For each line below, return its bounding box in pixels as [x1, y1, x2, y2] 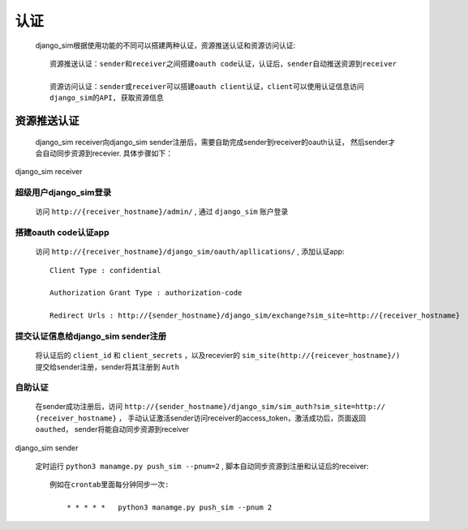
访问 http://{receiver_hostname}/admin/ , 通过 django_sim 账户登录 [35, 207, 289, 216]
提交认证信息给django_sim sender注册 [15, 331, 167, 342]
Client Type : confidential [49, 266, 161, 275]
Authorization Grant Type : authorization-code [49, 288, 243, 297]
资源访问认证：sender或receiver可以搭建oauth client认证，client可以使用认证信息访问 [49, 82, 364, 91]
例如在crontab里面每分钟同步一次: [49, 480, 170, 489]
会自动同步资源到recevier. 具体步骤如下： [35, 148, 174, 158]
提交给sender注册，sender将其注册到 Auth [35, 361, 180, 372]
